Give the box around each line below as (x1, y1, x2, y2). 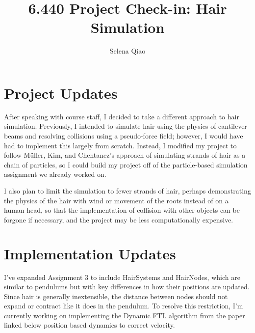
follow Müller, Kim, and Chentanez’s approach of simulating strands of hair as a (4, 150, 246, 160)
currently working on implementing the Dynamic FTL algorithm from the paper (4, 310, 245, 320)
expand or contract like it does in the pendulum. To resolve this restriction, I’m (4, 301, 243, 311)
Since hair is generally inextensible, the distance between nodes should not (4, 291, 228, 301)
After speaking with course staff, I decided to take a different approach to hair (4, 111, 239, 121)
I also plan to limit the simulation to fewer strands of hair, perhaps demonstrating (4, 186, 251, 195)
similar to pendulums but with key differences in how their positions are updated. (4, 281, 250, 292)
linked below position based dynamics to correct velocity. (4, 320, 175, 330)
